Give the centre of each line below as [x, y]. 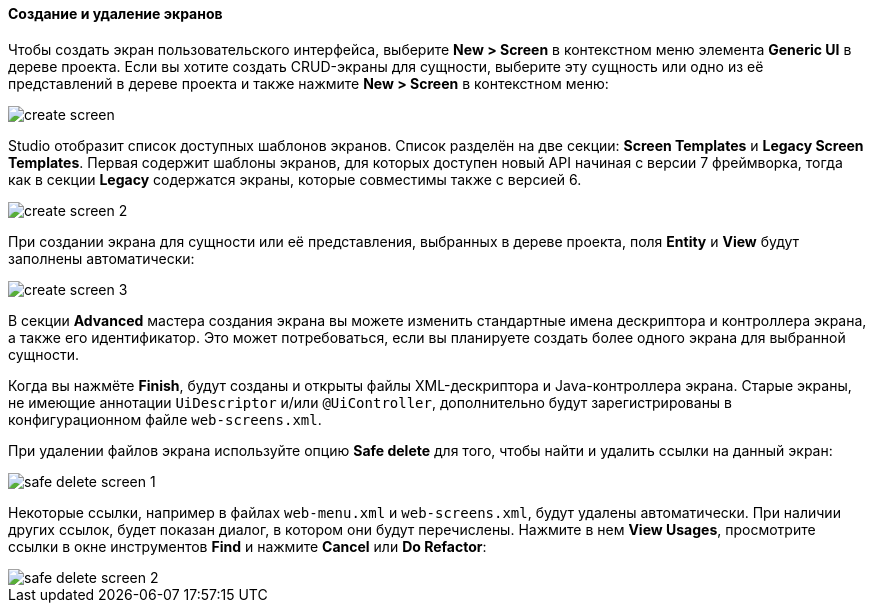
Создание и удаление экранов [115, 13]
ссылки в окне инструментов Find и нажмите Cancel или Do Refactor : [247, 546]
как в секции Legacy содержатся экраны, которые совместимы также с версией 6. [295, 179]
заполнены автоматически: [101, 258]
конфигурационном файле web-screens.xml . [165, 419]
